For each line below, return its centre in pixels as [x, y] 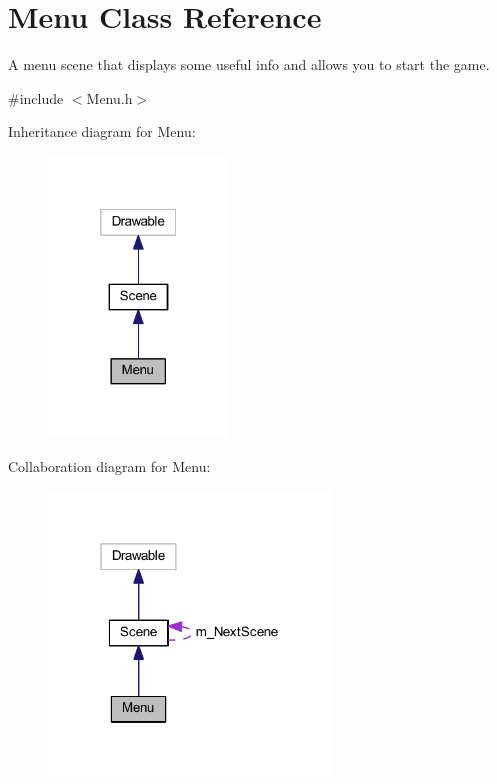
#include [36, 97]
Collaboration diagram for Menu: [109, 465]
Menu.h [109, 97]
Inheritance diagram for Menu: [102, 131]
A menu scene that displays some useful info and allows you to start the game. [249, 64]
